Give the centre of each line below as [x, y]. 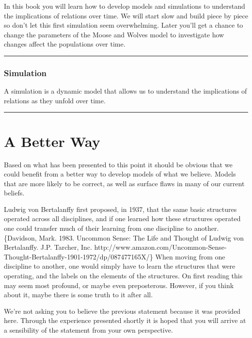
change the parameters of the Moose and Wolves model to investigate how [114, 34]
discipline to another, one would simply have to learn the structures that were [120, 266]
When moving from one [190, 256]
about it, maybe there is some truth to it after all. [79, 295]
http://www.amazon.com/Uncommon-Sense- [160, 247]
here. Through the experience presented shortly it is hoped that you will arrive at [125, 320]
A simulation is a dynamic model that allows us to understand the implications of [126, 91]
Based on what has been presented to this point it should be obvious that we [118, 164]
